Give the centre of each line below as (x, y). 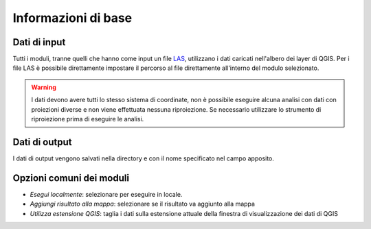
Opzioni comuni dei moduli (71, 178)
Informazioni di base (72, 18)
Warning (44, 87)
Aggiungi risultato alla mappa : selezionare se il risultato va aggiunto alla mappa (143, 204)
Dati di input (39, 42)
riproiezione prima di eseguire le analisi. (88, 119)
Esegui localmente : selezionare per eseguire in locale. (106, 194)
